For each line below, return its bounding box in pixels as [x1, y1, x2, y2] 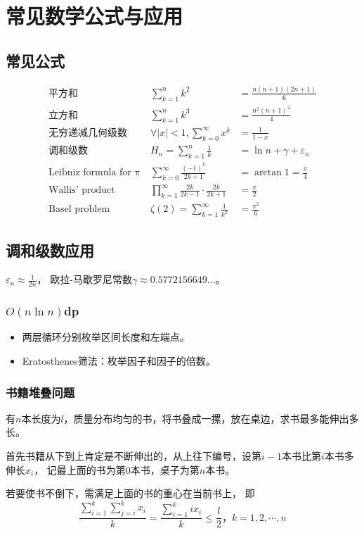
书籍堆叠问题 [6, 383, 75, 401]
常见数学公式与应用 [6, 1, 183, 30]
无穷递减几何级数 [48, 127, 128, 138]
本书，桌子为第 [130, 462, 200, 477]
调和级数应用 [6, 239, 94, 261]
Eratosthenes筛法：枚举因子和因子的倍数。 [22, 353, 216, 368]
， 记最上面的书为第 [34, 462, 126, 477]
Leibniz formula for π [48, 168, 141, 177]
